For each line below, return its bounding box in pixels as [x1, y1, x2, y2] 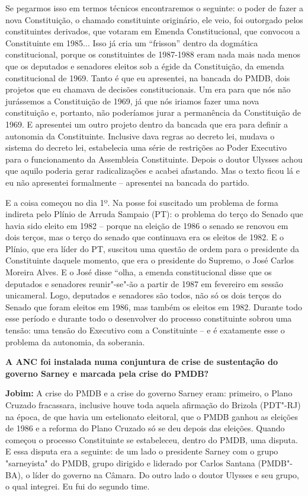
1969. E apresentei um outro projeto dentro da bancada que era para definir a [5, 117, 288, 130]
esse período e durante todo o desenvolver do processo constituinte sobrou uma [5, 312, 292, 325]
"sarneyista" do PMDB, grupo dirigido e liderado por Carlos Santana [5, 456, 255, 469]
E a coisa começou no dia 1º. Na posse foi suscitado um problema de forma [5, 196, 278, 208]
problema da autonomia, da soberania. [5, 335, 145, 348]
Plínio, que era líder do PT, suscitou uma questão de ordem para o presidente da [5, 242, 299, 255]
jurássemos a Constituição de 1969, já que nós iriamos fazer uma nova [5, 94, 259, 107]
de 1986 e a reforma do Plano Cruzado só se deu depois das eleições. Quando [5, 422, 285, 434]
